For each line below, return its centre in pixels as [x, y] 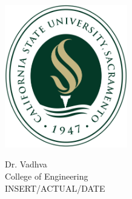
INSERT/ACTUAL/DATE [55, 188]
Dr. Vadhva [26, 164]
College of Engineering [47, 176]
